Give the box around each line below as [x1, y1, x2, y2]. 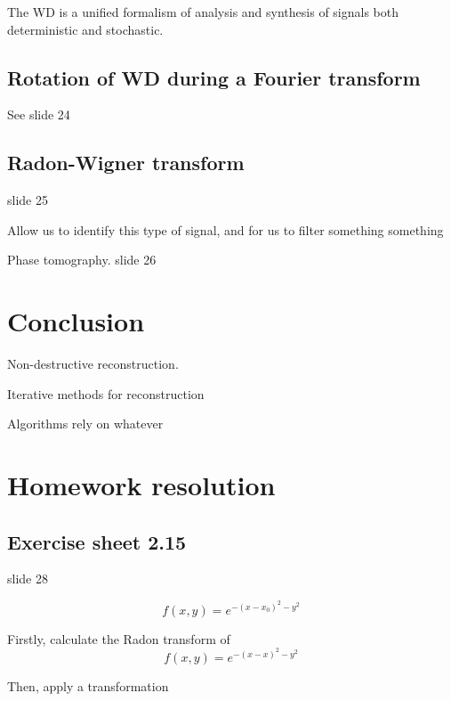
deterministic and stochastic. [7, 20, 164, 38]
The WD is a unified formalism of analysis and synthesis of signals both [7, 3, 399, 20]
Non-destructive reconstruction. [7, 355, 179, 373]
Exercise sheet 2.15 [7, 527, 187, 555]
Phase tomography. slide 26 [7, 250, 157, 269]
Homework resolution [7, 467, 276, 503]
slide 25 [7, 191, 48, 209]
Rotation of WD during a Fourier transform [7, 63, 421, 91]
